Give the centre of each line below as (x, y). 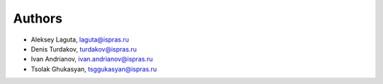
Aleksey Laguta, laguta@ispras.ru (80, 40)
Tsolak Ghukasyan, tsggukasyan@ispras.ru (94, 69)
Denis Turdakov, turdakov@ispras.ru (84, 49)
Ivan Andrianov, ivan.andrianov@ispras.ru (92, 59)
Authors (38, 18)
